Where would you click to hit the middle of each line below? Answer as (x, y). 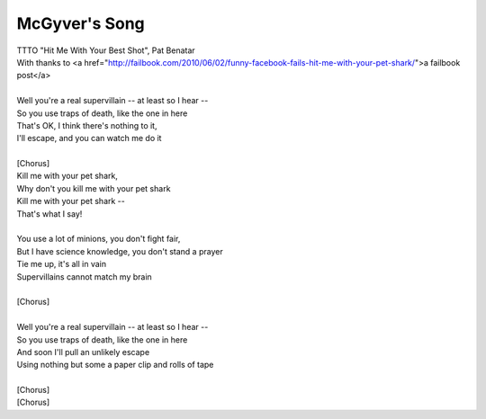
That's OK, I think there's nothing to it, (87, 125)
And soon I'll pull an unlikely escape (83, 352)
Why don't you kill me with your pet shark (94, 188)
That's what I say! (49, 214)
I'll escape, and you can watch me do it (89, 138)
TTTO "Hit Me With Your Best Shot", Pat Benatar (106, 50)
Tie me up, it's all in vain (62, 264)
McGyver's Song (81, 23)
